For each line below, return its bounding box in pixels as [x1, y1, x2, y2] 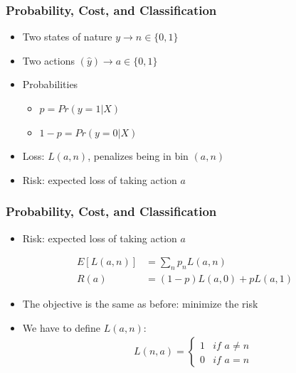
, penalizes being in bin [88, 148, 189, 163]
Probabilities [22, 77, 78, 92]
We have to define [22, 320, 101, 335]
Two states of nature [22, 29, 112, 44]
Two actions [22, 53, 75, 67]
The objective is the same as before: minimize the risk [22, 296, 258, 311]
